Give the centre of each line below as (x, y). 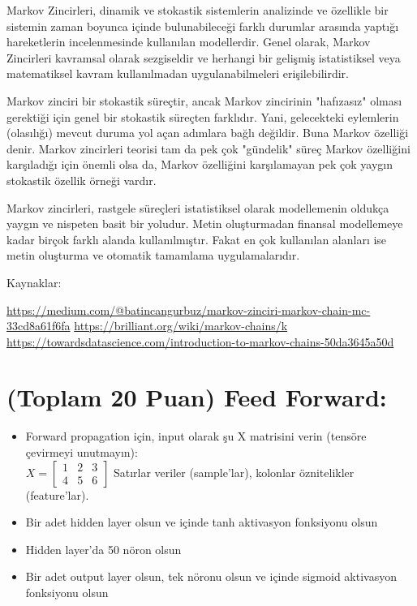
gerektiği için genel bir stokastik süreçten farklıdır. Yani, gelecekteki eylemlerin (203, 116)
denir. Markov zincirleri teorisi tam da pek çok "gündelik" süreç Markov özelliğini (208, 148)
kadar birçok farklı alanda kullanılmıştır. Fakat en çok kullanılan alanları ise (197, 239)
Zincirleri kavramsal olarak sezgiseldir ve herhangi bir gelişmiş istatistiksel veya (204, 57)
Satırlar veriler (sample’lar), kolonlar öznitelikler (234, 472)
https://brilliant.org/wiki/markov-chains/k (181, 326)
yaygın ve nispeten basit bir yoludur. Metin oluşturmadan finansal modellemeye (205, 223)
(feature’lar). (57, 494)
